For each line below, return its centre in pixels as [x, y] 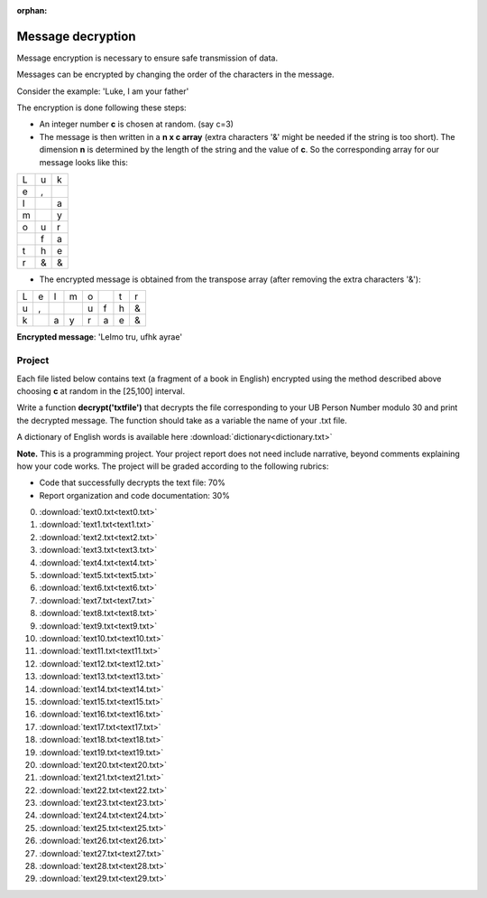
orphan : [32, 10]
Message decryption [76, 36]
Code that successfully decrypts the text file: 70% [132, 482]
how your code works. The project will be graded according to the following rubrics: [173, 466]
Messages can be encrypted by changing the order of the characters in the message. [175, 75]
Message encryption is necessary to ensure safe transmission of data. [147, 58]
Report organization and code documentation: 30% [134, 495]
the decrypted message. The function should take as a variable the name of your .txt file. [182, 420]
